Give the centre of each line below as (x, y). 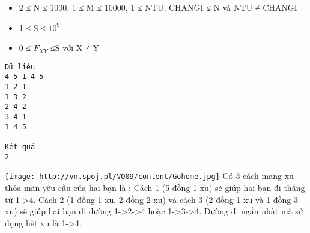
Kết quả (20, 147)
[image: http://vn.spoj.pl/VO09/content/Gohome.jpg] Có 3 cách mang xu (149, 176)
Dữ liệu (20, 67)
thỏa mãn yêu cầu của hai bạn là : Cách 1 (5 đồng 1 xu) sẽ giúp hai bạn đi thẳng (155, 187)
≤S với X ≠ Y (75, 48)
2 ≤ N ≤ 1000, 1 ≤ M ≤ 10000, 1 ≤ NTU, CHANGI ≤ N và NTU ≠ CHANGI (158, 7)
